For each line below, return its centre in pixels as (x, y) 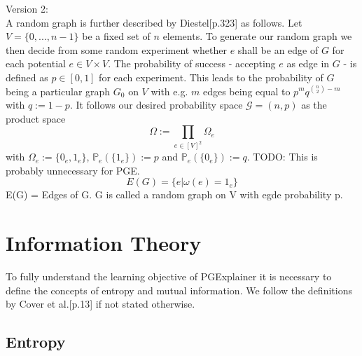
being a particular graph (58, 91)
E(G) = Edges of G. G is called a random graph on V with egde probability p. (174, 194)
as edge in (308, 63)
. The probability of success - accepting (192, 63)
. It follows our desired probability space (156, 105)
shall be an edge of (278, 49)
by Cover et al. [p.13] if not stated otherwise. (100, 304)
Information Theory (104, 243)
